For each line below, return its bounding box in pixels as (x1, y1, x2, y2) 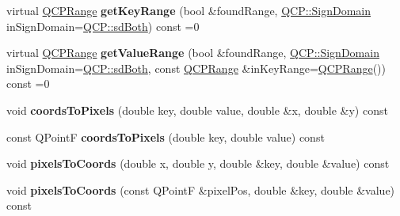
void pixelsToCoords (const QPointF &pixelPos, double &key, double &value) (6, 181, 395, 198)
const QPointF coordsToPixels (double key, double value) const (6, 128, 325, 145)
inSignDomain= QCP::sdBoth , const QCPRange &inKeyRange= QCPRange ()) (6, 59, 386, 76)
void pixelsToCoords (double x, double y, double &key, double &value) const (6, 155, 390, 172)
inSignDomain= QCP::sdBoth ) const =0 (6, 17, 200, 34)
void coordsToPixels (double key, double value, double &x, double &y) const (6, 101, 388, 118)
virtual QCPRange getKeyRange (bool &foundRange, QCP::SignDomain (6, 2, 371, 18)
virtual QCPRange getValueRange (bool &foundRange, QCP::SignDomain (6, 44, 379, 61)
